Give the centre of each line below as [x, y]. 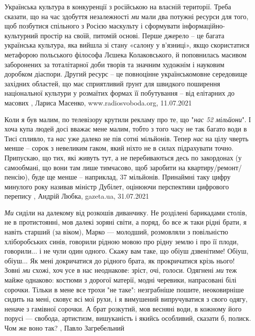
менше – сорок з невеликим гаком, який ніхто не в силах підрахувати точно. [119, 148]
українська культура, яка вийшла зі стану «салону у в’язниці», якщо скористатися [127, 45]
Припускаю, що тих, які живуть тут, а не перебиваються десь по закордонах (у [123, 157]
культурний [21, 35]
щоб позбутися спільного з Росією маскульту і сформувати [92, 26]
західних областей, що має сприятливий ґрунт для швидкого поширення [112, 83]
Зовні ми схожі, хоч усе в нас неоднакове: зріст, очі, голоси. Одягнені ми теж [121, 270]
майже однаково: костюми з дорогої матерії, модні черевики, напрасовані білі [121, 280]
